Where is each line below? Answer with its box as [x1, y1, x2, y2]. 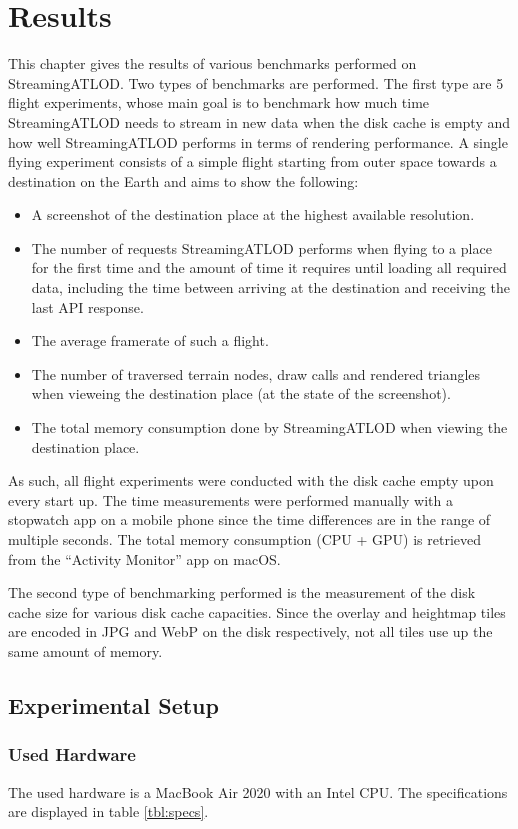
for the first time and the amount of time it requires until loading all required [31, 257, 507, 278]
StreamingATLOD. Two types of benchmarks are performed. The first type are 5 [8, 72, 504, 93]
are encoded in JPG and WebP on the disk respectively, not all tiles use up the [8, 621, 493, 642]
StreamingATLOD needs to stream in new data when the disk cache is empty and [8, 111, 511, 132]
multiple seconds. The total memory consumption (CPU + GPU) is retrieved [8, 529, 482, 549]
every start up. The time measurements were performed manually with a [8, 489, 453, 510]
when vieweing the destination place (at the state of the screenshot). [31, 383, 451, 404]
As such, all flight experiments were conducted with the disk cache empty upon [8, 470, 494, 491]
